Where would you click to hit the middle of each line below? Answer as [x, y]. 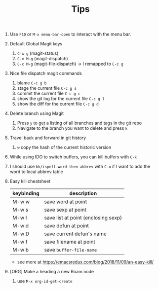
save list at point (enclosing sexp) [83, 218]
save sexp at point [65, 210]
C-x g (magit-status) [38, 53]
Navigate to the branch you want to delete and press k [72, 128]
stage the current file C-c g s [47, 88]
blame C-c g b [32, 83]
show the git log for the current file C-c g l [61, 99]
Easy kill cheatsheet [30, 181]
